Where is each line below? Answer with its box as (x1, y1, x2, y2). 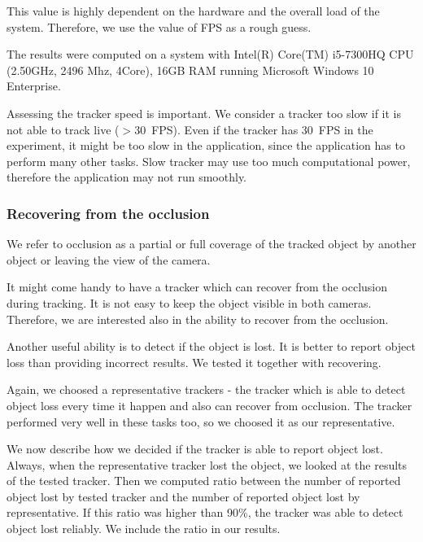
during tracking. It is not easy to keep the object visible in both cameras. (7, 294, 372, 311)
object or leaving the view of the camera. (7, 251, 211, 268)
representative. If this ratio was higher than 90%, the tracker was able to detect (7, 504, 403, 521)
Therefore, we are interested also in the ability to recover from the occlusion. (7, 310, 389, 327)
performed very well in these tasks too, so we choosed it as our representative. (7, 413, 395, 430)
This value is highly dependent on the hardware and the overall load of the (7, 2, 380, 19)
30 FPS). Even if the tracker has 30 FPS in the (134, 120, 373, 138)
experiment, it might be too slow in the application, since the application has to (7, 137, 405, 154)
